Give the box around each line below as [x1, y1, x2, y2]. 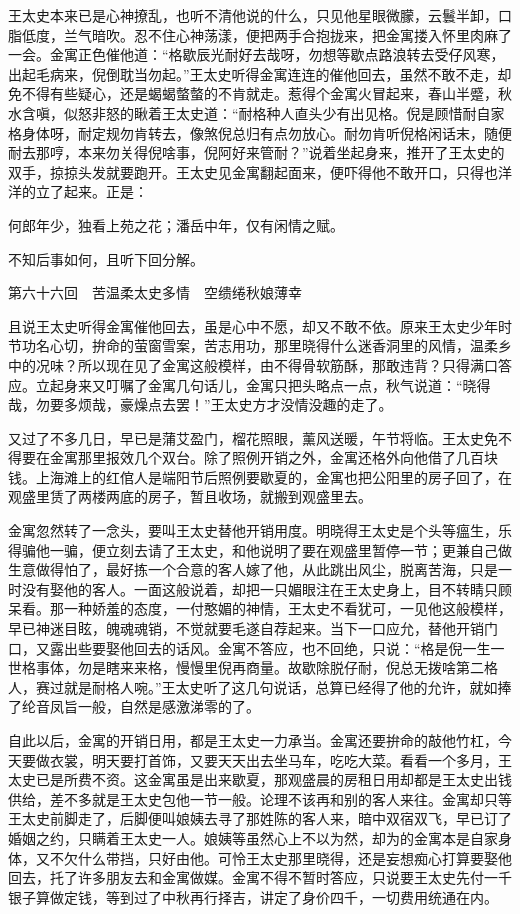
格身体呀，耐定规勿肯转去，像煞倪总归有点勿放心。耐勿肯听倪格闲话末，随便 [8, 122, 512, 143]
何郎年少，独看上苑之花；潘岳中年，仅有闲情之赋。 [8, 214, 344, 235]
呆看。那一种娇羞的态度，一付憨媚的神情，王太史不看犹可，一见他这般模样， [8, 598, 512, 619]
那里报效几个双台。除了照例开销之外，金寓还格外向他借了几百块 [77, 447, 498, 468]
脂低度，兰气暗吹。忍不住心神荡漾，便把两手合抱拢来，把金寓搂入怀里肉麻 [8, 24, 498, 45]
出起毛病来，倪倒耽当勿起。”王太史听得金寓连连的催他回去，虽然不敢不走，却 [8, 63, 512, 84]
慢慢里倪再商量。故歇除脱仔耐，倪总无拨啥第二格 [175, 657, 498, 678]
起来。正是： [63, 181, 148, 202]
